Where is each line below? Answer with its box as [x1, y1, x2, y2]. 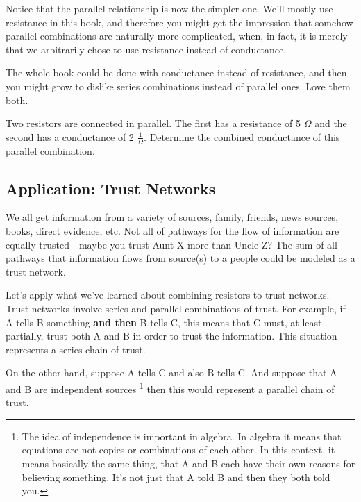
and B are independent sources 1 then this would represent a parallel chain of [6, 379, 335, 396]
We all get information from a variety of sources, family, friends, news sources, [6, 210, 339, 224]
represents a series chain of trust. [6, 342, 146, 356]
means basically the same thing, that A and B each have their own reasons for [22, 455, 355, 470]
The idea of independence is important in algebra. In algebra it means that [22, 428, 342, 443]
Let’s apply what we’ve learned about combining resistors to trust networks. [6, 287, 330, 302]
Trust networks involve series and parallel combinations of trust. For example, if [6, 301, 346, 315]
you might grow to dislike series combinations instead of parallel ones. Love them [6, 78, 351, 93]
